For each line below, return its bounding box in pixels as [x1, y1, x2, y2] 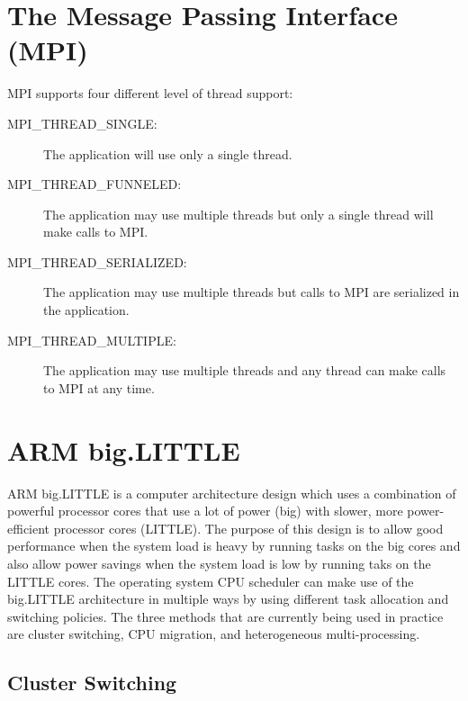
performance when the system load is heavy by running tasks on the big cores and [7, 536, 461, 555]
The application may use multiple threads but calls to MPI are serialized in [43, 283, 460, 301]
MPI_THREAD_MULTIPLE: [7, 330, 176, 349]
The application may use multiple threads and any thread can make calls [43, 361, 446, 380]
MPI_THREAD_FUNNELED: [7, 175, 182, 193]
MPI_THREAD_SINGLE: [7, 113, 157, 132]
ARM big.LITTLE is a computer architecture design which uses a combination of [7, 483, 456, 502]
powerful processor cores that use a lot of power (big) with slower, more [7, 501, 403, 520]
